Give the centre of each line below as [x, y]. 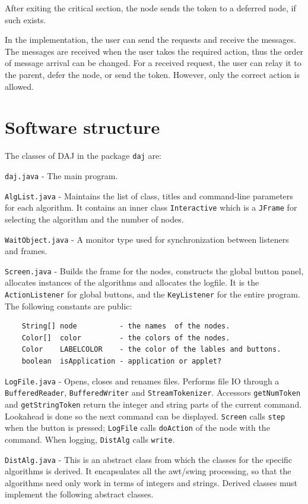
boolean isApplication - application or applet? [122, 361]
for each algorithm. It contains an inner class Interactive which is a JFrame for [151, 207]
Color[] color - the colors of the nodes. [126, 338]
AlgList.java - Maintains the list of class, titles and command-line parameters [149, 195]
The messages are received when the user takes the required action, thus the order [154, 51]
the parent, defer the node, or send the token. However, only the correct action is [152, 74]
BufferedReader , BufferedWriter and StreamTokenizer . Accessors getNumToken [153, 392]
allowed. [19, 86]
